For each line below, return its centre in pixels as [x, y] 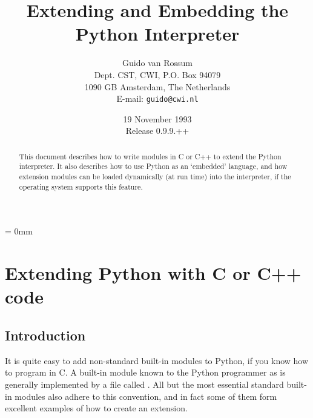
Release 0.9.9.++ [157, 131]
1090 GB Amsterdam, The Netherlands [157, 86]
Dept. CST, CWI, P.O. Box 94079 [157, 74]
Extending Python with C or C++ [153, 273]
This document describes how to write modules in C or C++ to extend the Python [150, 156]
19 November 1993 [157, 118]
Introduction [45, 335]
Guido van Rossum [157, 63]
